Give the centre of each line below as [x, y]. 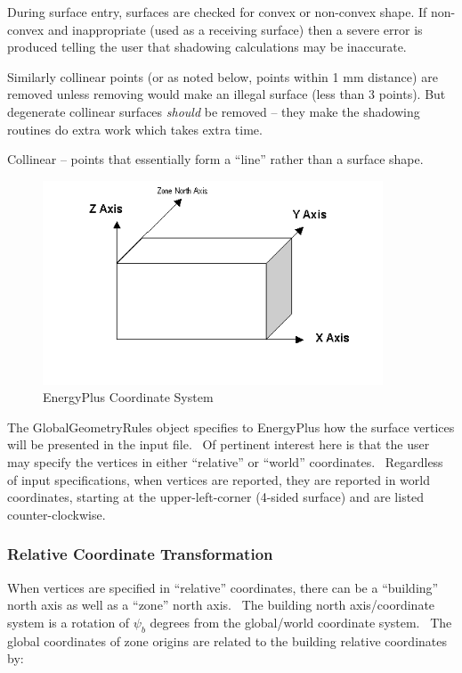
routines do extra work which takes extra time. [135, 129]
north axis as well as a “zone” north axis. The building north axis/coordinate [221, 605]
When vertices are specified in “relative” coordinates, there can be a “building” [223, 587]
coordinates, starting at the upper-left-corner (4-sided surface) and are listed [216, 497]
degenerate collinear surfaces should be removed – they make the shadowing [214, 111]
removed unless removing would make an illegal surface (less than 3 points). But [227, 94]
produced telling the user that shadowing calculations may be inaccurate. [207, 47]
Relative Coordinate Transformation [140, 554]
